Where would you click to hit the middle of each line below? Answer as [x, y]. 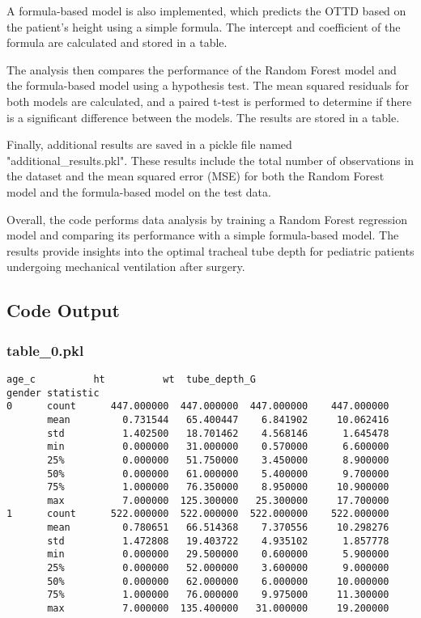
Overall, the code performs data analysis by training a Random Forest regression [207, 219]
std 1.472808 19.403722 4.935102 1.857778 [218, 541]
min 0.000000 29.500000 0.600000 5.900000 [218, 555]
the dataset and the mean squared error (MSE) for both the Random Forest [196, 176]
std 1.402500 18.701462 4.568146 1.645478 [218, 433]
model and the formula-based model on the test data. [139, 191]
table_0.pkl [45, 350]
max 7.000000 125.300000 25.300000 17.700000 [218, 500]
